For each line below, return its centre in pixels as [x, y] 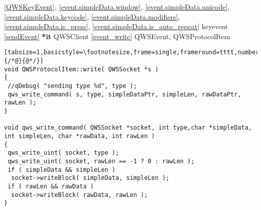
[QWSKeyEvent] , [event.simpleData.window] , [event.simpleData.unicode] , [117, 7]
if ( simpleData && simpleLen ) [61, 170]
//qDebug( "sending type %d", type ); [72, 86]
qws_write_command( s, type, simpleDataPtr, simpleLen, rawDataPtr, [124, 94]
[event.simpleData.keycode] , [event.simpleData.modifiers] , [92, 16]
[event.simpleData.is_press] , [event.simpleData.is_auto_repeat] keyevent [116, 26]
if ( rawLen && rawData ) [51, 186]
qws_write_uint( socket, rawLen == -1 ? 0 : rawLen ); [101, 161]
